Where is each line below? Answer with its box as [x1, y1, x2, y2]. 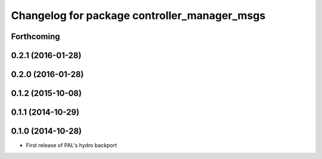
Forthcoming [11, 31, 60, 42]
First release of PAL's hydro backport [26, 142, 117, 149]
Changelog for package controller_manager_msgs [11, 9, 266, 22]
